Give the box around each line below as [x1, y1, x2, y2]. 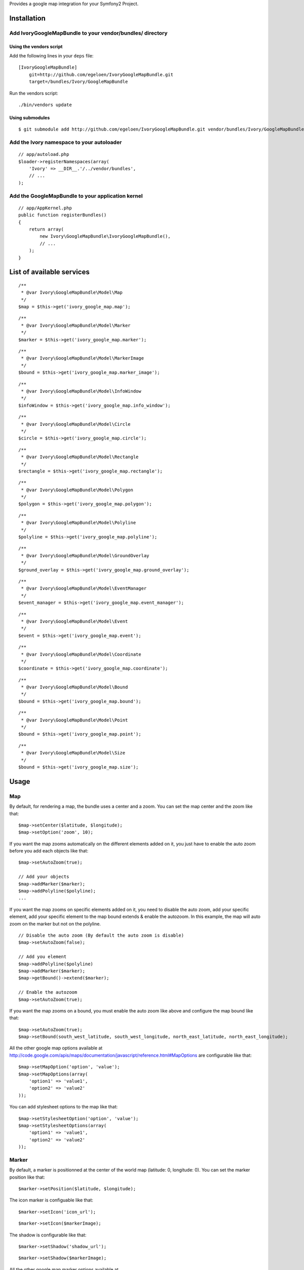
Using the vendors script [9, 43, 63, 49]
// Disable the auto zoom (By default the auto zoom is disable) [18, 932, 184, 938]
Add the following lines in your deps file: [9, 52, 94, 58]
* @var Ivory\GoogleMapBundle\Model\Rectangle [21, 454, 139, 460]
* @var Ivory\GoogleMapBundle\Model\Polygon [21, 487, 134, 493]
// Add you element [18, 954, 67, 960]
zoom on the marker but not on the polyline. [9, 920, 101, 927]
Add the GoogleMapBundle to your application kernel [9, 192, 143, 199]
